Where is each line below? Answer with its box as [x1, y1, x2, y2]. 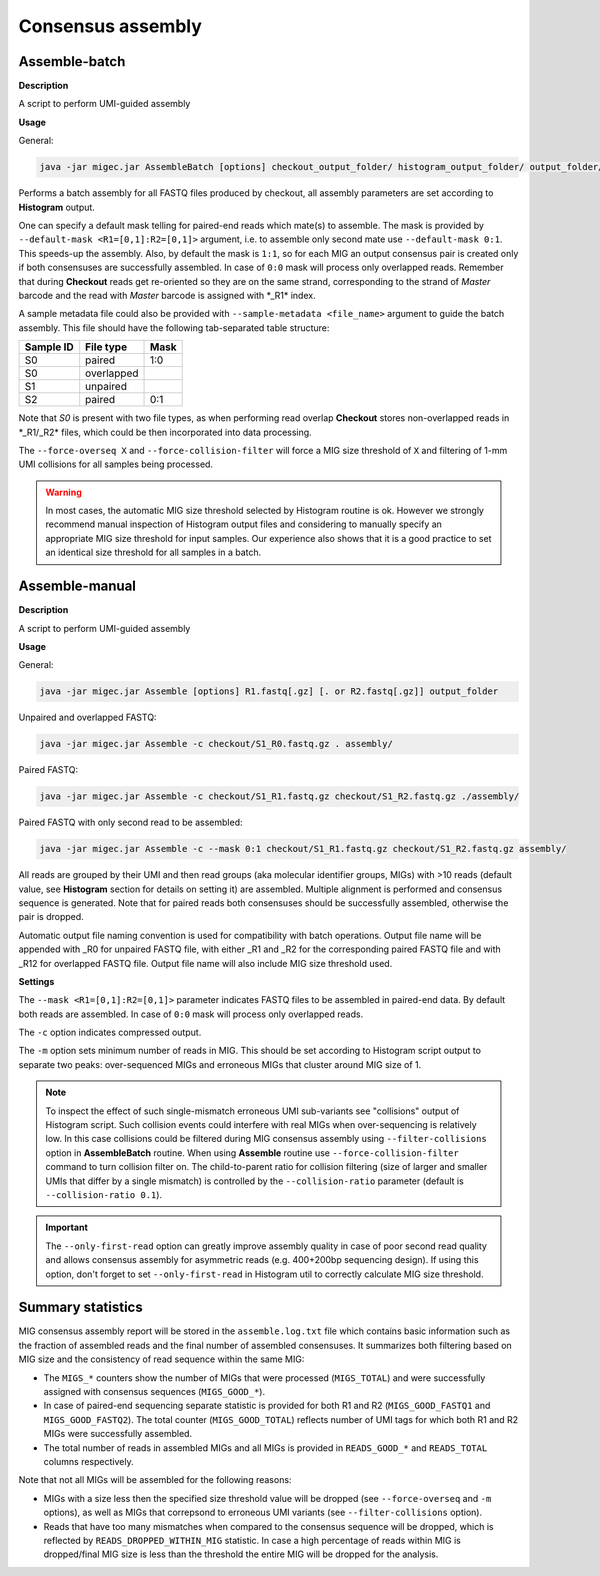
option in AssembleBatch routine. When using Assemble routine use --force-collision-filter [45, 1146, 459, 1159]
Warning [45, 486, 82, 498]
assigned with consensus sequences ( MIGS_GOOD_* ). [43, 1386, 265, 1398]
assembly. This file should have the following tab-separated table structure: [18, 321, 330, 334]
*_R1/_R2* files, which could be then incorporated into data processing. [18, 426, 312, 438]
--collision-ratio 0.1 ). [45, 1189, 163, 1200]
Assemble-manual [18, 578, 137, 595]
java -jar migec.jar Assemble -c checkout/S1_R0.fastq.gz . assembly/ [39, 738, 394, 750]
